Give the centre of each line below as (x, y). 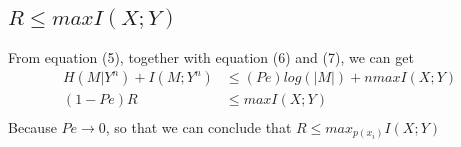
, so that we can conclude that (198, 126)
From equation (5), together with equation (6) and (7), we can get (211, 56)
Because (32, 126)
